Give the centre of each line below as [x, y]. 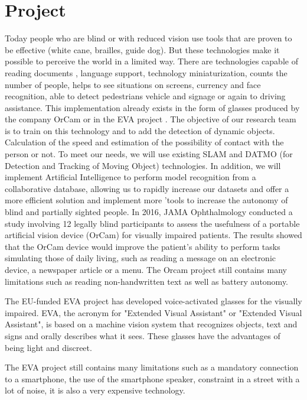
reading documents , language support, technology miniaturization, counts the [146, 72]
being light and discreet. [48, 347]
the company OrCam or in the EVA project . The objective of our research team [151, 119]
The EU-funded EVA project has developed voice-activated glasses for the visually [153, 301]
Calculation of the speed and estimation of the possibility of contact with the [144, 142]
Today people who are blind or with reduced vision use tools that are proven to [148, 38]
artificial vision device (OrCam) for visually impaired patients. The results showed [153, 235]
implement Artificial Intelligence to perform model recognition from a [130, 177]
